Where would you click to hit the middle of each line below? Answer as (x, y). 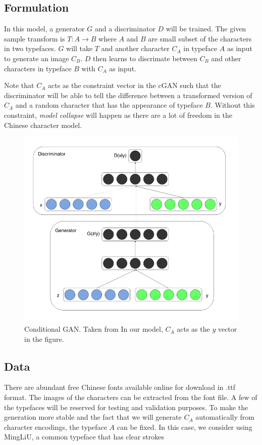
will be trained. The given (206, 29)
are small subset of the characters (200, 38)
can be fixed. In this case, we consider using (185, 427)
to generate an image (37, 58)
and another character (135, 48)
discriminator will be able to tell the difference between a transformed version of (128, 95)
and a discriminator (125, 29)
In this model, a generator (44, 29)
